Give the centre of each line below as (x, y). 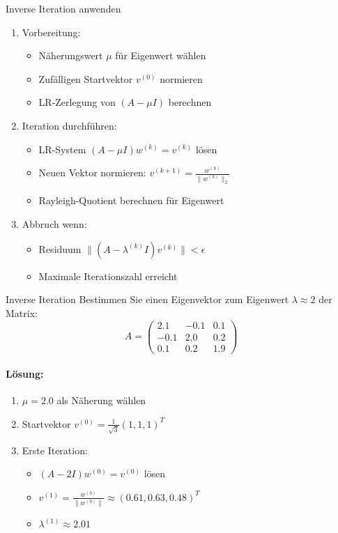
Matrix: (22, 312)
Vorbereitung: (51, 32)
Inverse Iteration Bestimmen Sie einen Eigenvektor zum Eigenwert (147, 299)
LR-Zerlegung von (77, 102)
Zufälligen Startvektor (86, 78)
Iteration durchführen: (69, 125)
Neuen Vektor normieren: (92, 172)
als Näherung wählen (101, 400)
